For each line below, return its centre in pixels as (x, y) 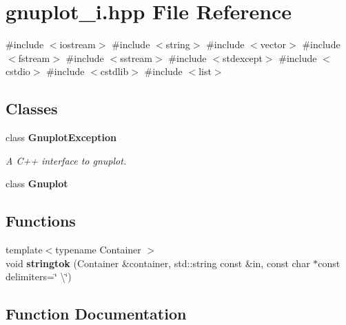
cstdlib (114, 71)
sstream (136, 57)
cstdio (18, 71)
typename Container (98, 250)
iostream (78, 44)
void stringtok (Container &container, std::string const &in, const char (158, 263)
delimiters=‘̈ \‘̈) (39, 276)
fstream (34, 57)
